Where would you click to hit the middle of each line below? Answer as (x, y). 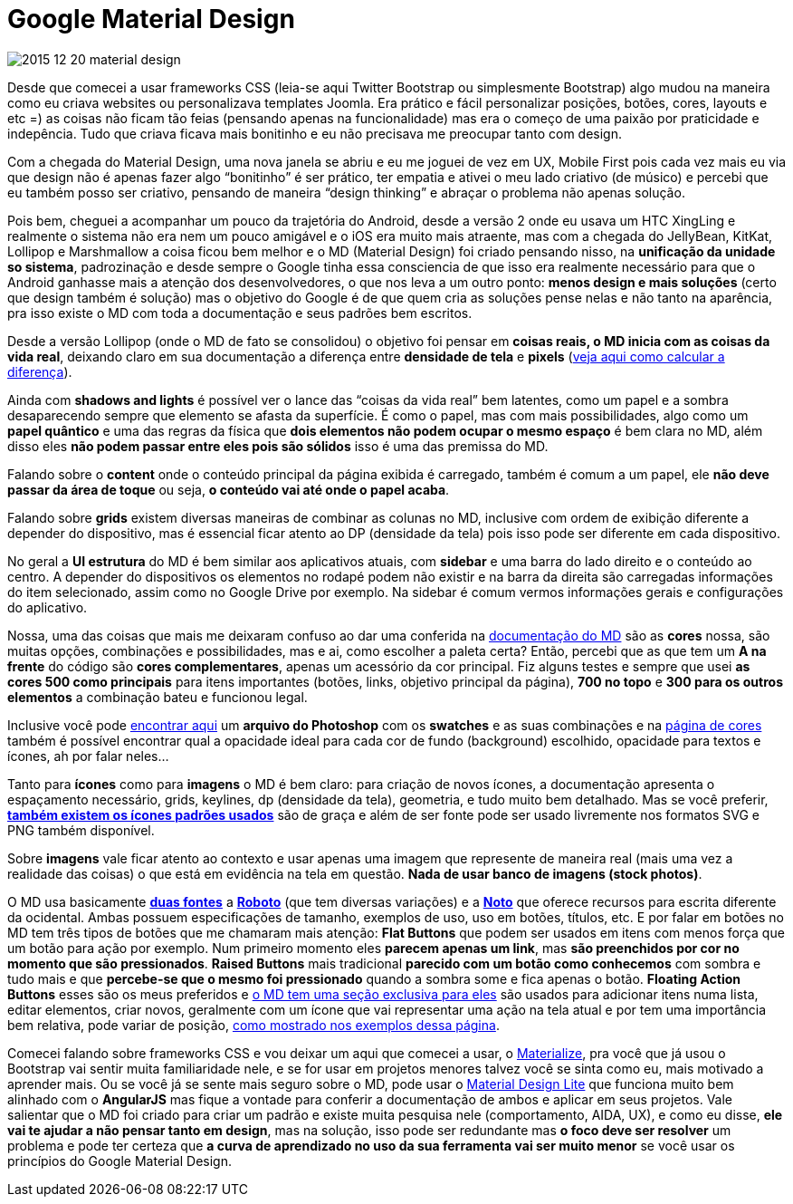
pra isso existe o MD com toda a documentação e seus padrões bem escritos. (240, 313)
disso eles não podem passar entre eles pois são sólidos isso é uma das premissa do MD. (278, 446)
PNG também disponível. (81, 830)
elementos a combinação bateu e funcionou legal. (158, 697)
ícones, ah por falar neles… (88, 756)
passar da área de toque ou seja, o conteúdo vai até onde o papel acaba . (229, 489)
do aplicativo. (48, 607)
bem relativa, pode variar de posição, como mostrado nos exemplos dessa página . (253, 1025)
